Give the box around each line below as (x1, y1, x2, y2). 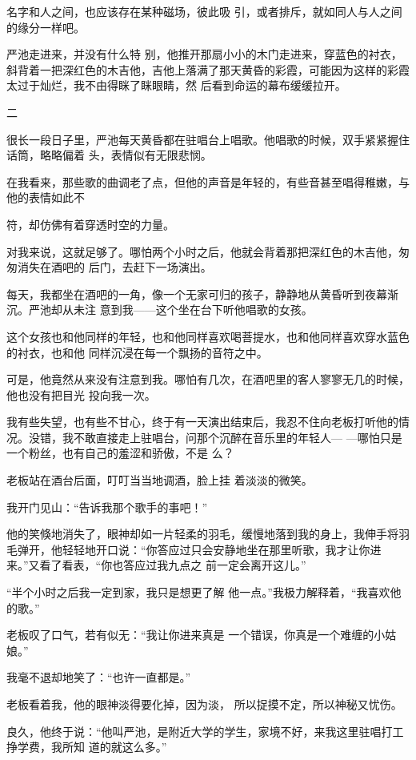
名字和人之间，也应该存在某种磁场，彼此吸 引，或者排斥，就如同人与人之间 (6, 3, 402, 19)
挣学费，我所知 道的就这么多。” (6, 738, 167, 755)
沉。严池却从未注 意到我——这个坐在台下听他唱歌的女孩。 (6, 301, 313, 318)
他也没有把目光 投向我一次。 (6, 386, 156, 403)
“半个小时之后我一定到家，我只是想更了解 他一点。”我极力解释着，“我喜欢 (6, 584, 390, 601)
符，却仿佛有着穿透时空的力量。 (6, 215, 174, 232)
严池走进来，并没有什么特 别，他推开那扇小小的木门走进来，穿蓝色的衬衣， (6, 46, 402, 62)
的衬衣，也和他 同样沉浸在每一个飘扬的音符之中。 (6, 344, 268, 360)
